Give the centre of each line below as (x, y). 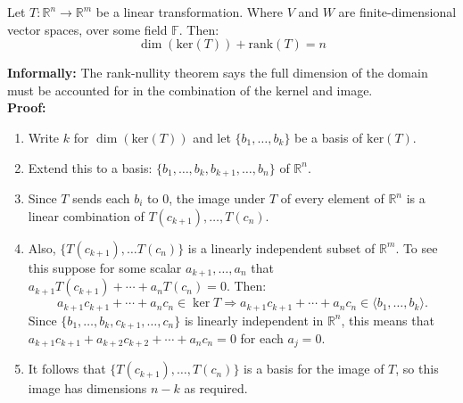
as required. (216, 388)
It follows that (67, 369)
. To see (417, 247)
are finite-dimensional (397, 12)
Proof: (27, 107)
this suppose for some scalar (105, 267)
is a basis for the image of (314, 369)
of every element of (332, 198)
